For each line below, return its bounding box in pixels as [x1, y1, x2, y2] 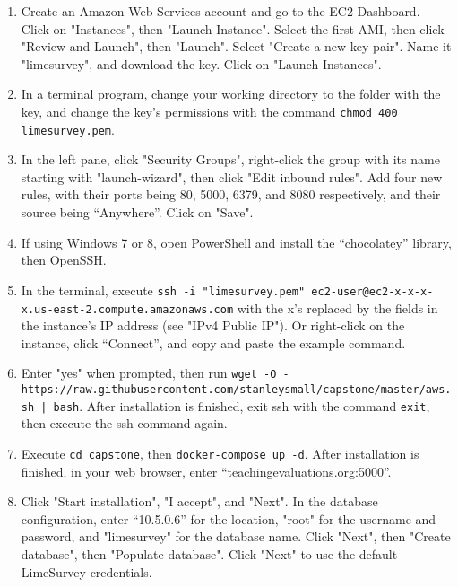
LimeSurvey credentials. [21, 562, 152, 581]
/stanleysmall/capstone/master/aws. [233, 383, 452, 396]
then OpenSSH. [21, 250, 107, 269]
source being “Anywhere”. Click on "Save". [21, 203, 254, 222]
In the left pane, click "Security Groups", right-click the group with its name [21, 150, 440, 169]
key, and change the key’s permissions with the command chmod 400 [21, 101, 398, 120]
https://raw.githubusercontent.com [21, 383, 234, 396]
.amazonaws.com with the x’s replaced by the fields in [143, 298, 438, 317]
